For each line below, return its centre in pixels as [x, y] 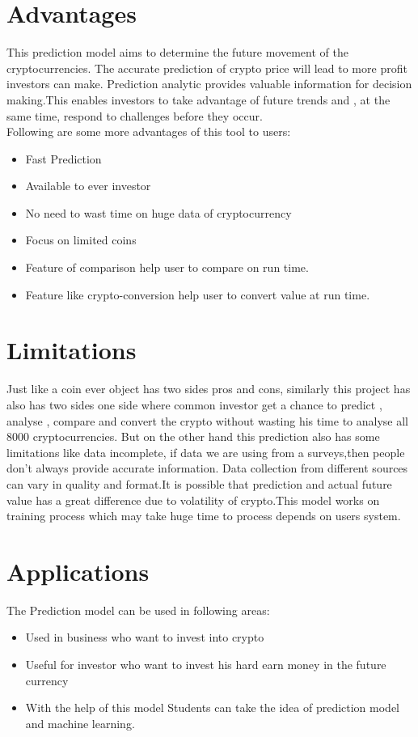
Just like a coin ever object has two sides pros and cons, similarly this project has [209, 389]
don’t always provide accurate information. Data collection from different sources [207, 468]
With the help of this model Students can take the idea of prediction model [213, 707]
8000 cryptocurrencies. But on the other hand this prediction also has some [193, 436]
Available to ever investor [88, 186]
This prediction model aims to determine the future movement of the [177, 52]
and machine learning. [80, 723]
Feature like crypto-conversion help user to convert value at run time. [198, 294]
